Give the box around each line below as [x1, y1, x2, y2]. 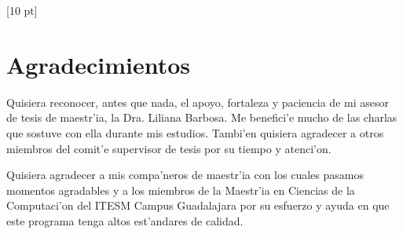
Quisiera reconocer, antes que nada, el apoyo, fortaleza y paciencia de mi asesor [6, 93, 389, 110]
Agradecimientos [6, 48, 191, 80]
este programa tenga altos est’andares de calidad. [6, 212, 244, 229]
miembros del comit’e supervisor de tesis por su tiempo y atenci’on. [6, 140, 332, 156]
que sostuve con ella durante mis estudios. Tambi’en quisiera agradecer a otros [6, 124, 384, 141]
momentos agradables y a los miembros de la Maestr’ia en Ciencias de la [6, 181, 355, 198]
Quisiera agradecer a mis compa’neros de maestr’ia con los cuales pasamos [6, 166, 364, 183]
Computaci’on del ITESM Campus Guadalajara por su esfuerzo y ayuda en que [6, 197, 390, 214]
